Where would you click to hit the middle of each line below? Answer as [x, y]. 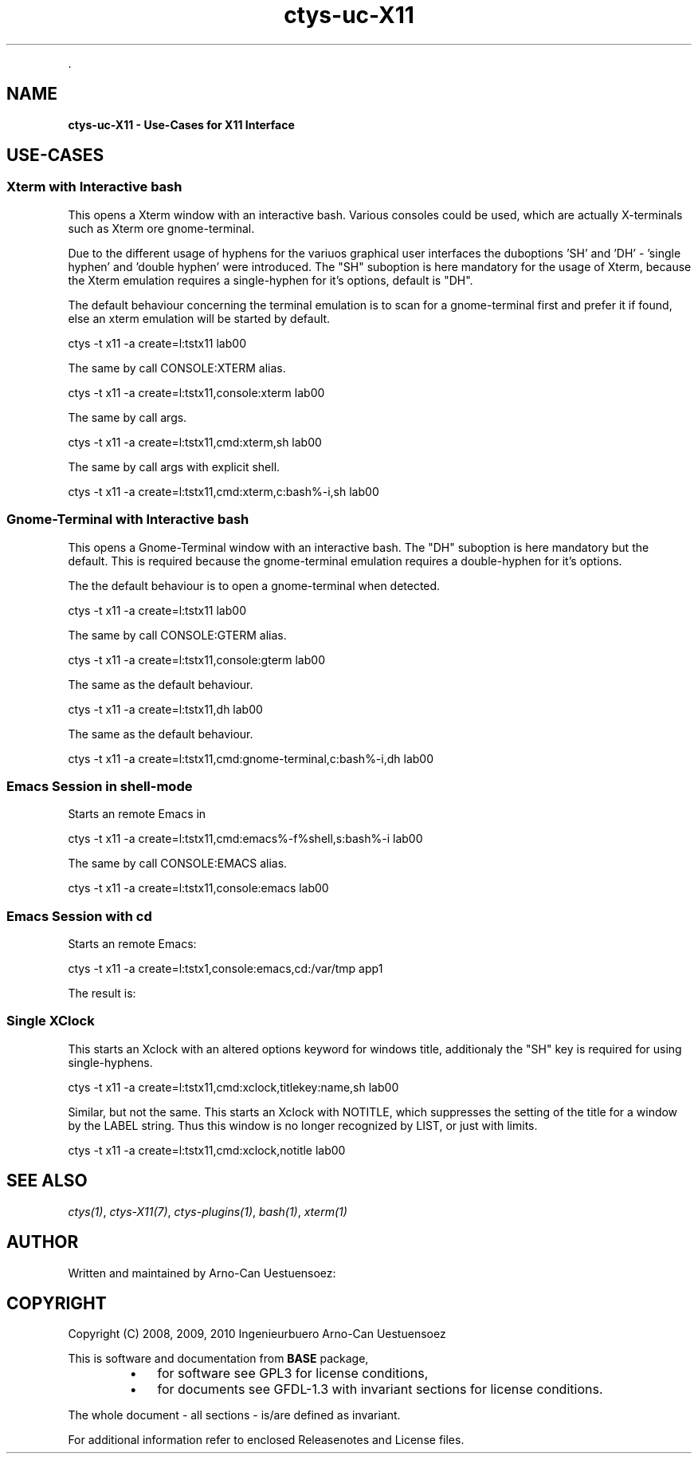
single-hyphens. [110, 1062]
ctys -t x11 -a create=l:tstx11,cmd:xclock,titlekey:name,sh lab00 [233, 1087]
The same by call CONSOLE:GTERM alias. [177, 635]
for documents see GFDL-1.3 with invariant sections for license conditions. [380, 1389]
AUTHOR [43, 1242]
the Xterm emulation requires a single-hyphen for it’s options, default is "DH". [271, 280]
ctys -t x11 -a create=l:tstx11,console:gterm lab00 [196, 659]
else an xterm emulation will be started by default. [199, 318]
